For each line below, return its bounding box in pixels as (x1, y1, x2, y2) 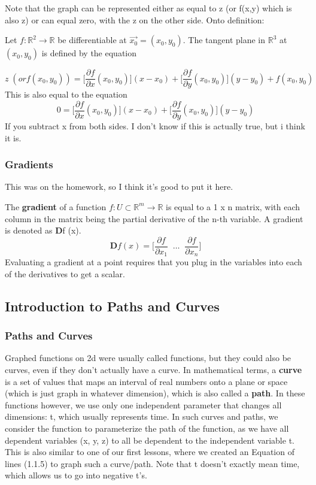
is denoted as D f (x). (5, 224, 81, 237)
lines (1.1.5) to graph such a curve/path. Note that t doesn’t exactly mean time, (5, 457, 300, 469)
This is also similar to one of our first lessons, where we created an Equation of (5, 445, 294, 458)
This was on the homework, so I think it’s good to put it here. (5, 180, 233, 193)
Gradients (5, 157, 53, 172)
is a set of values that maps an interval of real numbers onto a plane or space (5, 375, 288, 387)
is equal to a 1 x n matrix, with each (165, 200, 300, 213)
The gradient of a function (5, 200, 107, 213)
